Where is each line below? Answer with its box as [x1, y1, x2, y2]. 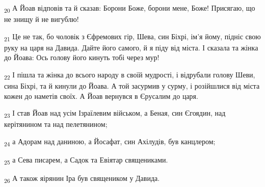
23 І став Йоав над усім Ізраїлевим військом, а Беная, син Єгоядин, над [4, 108, 226, 120]
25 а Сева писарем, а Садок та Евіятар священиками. [4, 154, 168, 166]
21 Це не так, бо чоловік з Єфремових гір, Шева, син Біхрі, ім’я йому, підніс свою [4, 31, 261, 43]
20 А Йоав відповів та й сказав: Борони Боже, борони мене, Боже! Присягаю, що [4, 3, 255, 14]
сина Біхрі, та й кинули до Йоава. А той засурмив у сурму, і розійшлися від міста [4, 81, 260, 91]
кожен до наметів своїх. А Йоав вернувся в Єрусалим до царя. [4, 90, 198, 101]
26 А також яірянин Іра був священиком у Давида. [4, 173, 160, 185]
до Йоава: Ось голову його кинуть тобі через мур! [4, 52, 160, 63]
